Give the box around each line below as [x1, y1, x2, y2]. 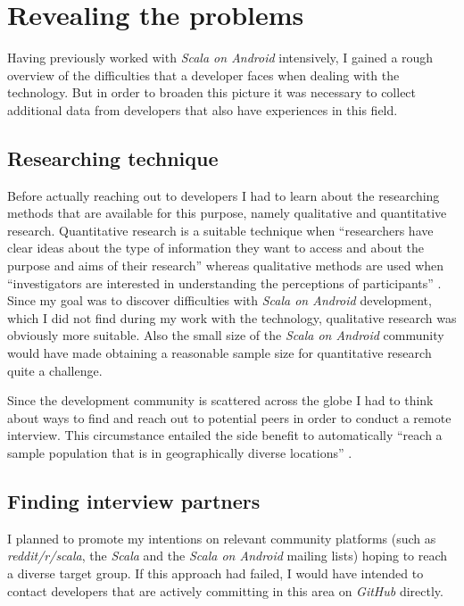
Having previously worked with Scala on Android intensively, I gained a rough [7, 48, 434, 67]
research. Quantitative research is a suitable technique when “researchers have [7, 220, 434, 239]
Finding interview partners [7, 487, 261, 514]
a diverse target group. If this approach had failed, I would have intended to [7, 564, 424, 582]
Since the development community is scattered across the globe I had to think [7, 391, 434, 410]
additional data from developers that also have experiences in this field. [7, 100, 398, 119]
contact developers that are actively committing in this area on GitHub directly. [7, 581, 443, 600]
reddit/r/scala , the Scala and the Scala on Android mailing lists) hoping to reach [7, 546, 448, 565]
